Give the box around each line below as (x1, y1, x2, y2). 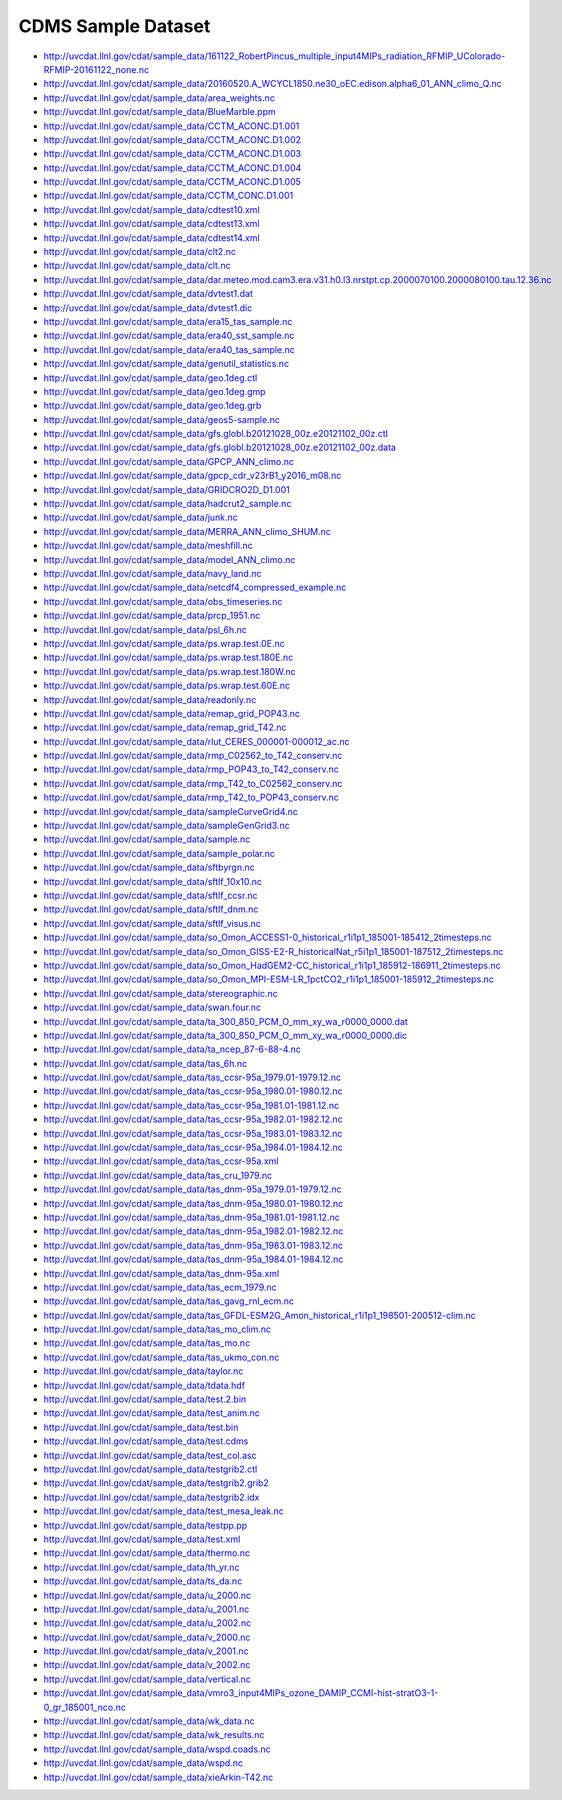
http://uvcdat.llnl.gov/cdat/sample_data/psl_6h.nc (43, 623, 247, 635)
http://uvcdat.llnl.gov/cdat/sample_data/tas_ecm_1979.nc (43, 1281, 277, 1293)
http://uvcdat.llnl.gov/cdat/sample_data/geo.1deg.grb (43, 400, 262, 412)
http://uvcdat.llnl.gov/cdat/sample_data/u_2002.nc (43, 1617, 252, 1629)
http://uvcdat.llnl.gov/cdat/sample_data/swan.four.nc (43, 1001, 262, 1014)
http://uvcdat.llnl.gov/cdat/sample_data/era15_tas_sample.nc (43, 315, 293, 327)
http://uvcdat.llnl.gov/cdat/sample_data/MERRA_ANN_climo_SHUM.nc (43, 525, 332, 537)
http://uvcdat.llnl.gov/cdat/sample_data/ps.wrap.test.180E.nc (43, 651, 294, 664)
